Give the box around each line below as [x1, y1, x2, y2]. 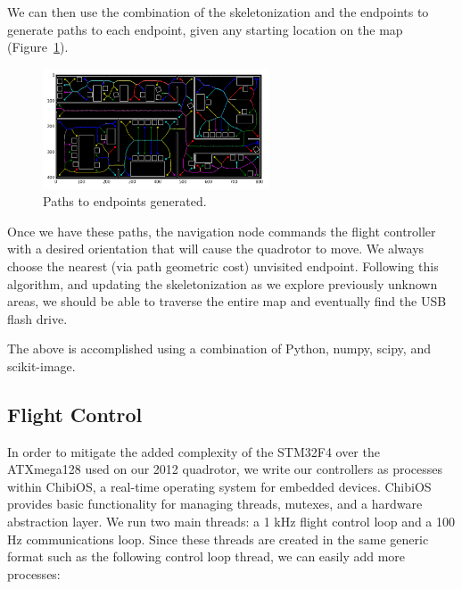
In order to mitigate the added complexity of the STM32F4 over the [7, 442, 380, 460]
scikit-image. [7, 356, 76, 375]
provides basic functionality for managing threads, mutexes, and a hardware [7, 494, 423, 513]
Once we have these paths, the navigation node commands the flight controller [7, 221, 436, 240]
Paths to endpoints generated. [43, 192, 207, 211]
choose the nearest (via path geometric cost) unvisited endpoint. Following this [7, 256, 439, 275]
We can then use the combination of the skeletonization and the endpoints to [7, 3, 429, 21]
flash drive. [7, 309, 68, 328]
